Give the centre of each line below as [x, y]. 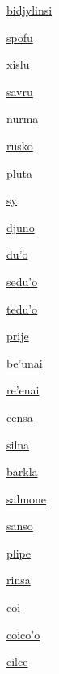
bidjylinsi [29, 10]
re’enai [23, 390]
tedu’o [22, 308]
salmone [27, 498]
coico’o [23, 634]
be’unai [25, 362]
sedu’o [22, 281]
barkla [22, 472]
